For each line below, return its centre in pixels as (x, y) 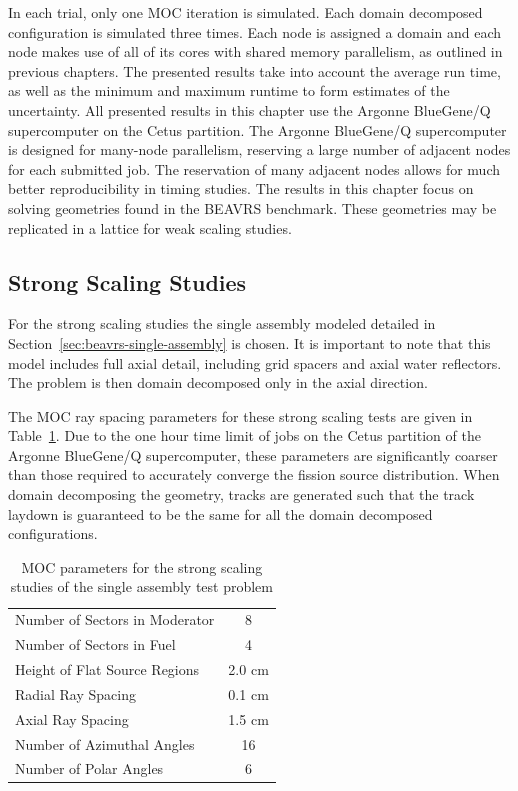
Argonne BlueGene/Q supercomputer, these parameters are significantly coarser (253, 454)
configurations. (53, 533)
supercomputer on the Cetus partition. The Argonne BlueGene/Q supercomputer (257, 129)
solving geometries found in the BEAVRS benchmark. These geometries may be (252, 207)
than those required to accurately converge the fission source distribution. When (254, 474)
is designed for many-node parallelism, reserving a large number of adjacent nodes (259, 149)
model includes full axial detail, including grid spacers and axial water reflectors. (255, 362)
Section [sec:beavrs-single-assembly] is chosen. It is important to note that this (249, 342)
